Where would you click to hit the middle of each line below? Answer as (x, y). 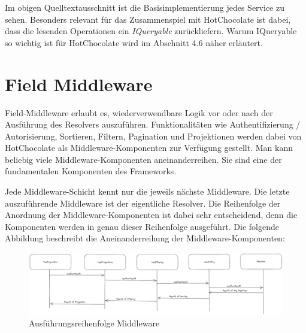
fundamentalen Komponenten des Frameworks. (91, 171)
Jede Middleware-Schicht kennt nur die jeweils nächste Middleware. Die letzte (147, 191)
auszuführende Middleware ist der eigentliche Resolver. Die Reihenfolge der (143, 203)
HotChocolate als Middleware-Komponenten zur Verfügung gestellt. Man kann (149, 148)
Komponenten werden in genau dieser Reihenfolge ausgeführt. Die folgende (142, 226)
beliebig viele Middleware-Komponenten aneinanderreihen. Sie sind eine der (143, 159)
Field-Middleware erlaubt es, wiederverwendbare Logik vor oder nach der (139, 112)
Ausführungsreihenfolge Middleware (94, 323)
